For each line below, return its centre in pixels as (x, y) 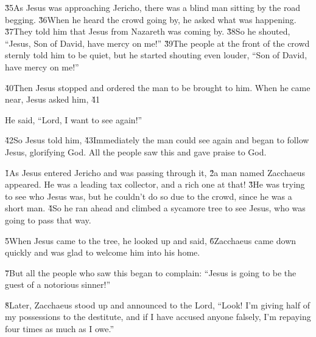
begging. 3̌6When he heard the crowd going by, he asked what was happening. (151, 19)
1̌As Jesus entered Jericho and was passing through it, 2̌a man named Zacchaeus (155, 172)
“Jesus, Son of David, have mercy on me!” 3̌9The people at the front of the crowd (157, 43)
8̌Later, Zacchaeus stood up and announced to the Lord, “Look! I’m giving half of (157, 305)
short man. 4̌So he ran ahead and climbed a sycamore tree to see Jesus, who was (155, 208)
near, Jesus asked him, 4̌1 (53, 99)
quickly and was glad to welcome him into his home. (103, 252)
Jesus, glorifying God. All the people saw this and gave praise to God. (136, 151)
